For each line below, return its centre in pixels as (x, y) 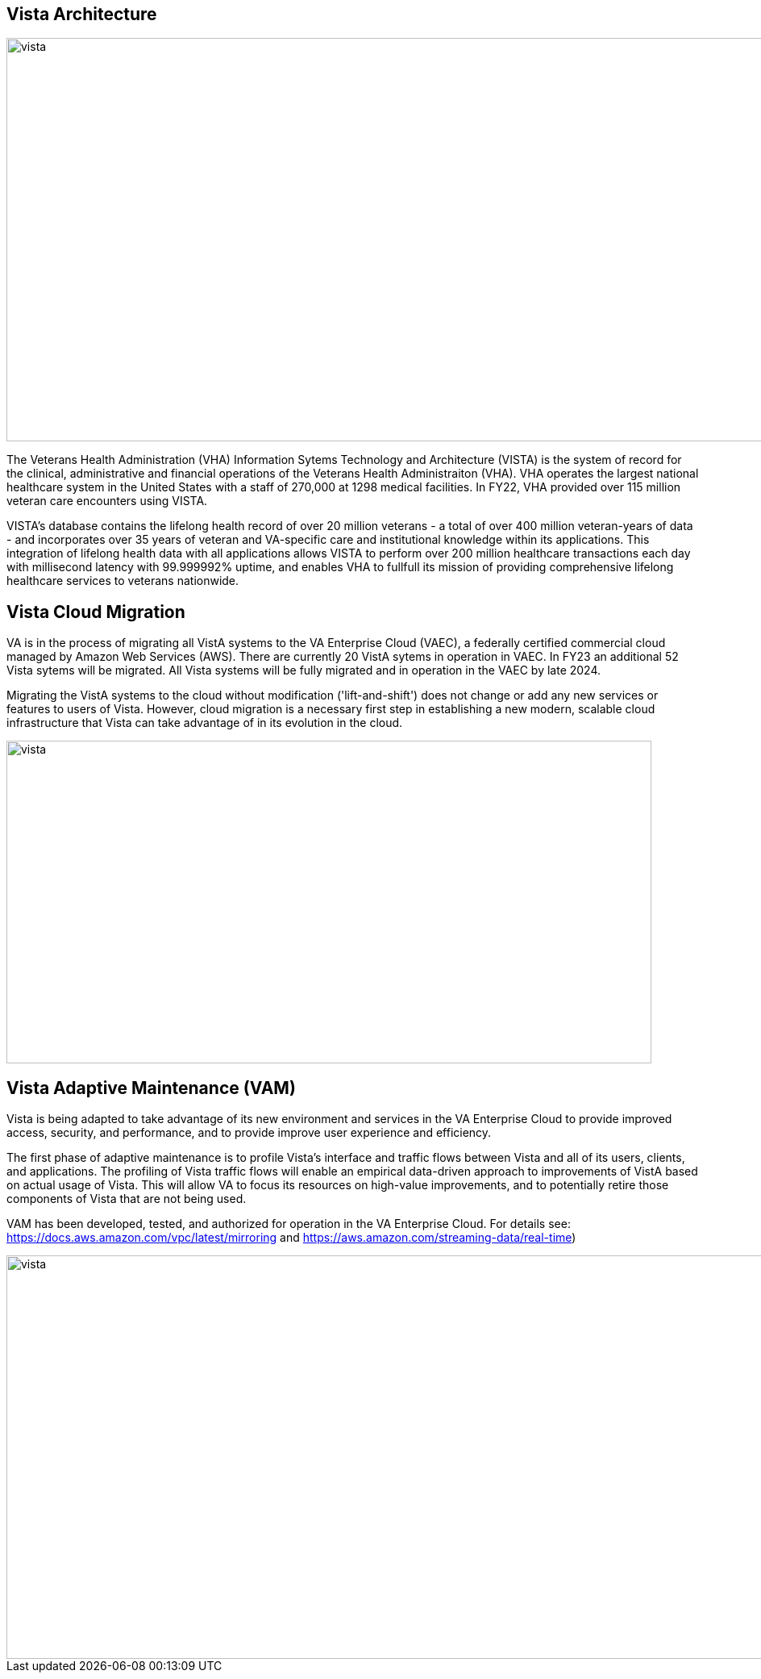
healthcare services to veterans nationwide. (123, 581)
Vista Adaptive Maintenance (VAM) (151, 1088)
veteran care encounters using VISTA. (107, 501)
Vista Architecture (82, 14)
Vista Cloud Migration (96, 612)
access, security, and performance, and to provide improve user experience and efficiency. (249, 1133)
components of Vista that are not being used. (127, 1199)
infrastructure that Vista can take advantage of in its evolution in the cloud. (205, 723)
